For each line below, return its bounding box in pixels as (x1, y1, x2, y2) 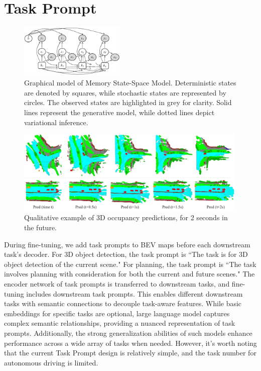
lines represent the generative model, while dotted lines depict (24, 107, 215, 118)
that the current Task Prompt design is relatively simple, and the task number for (4, 347, 256, 358)
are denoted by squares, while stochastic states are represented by (24, 87, 226, 98)
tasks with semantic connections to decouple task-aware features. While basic (4, 298, 242, 309)
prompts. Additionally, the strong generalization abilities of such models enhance (4, 327, 252, 338)
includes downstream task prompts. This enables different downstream (26, 288, 243, 299)
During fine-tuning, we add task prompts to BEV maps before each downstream (4, 239, 250, 249)
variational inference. (24, 117, 88, 127)
